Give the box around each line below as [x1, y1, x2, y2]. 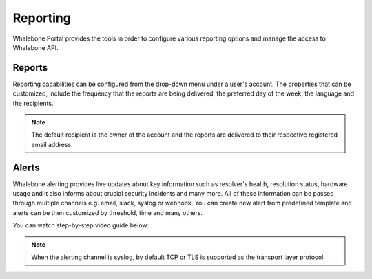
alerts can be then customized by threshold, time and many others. [12, 208, 203, 216]
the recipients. [12, 99, 54, 107]
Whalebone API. [12, 43, 59, 52]
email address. [31, 140, 74, 148]
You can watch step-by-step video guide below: [12, 221, 149, 230]
